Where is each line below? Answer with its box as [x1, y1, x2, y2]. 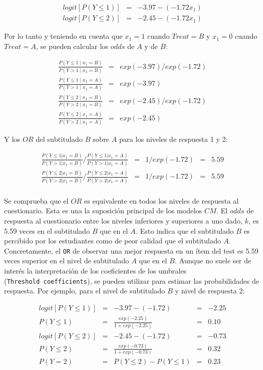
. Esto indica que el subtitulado [136, 225, 234, 236]
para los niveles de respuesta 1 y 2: [119, 133, 228, 144]
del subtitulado [36, 133, 83, 144]
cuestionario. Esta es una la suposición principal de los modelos [4, 205, 202, 216]
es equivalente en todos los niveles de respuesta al [84, 195, 239, 206]
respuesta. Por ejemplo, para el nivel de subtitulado [4, 285, 165, 296]
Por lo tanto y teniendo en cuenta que [4, 31, 123, 41]
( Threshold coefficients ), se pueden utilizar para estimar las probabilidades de [4, 275, 259, 286]
